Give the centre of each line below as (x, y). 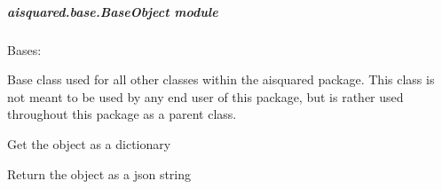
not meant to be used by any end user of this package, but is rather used (205, 96)
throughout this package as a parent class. (122, 114)
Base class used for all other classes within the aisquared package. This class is (221, 79)
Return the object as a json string (99, 173)
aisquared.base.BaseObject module (113, 11)
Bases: (24, 49)
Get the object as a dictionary (89, 143)
